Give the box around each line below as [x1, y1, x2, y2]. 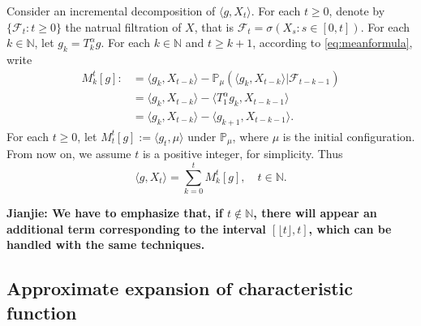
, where [232, 127, 268, 144]
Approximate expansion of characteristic [6, 276, 353, 301]
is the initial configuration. [282, 127, 415, 144]
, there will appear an [253, 204, 377, 221]
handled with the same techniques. [6, 236, 205, 253]
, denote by [329, 2, 385, 19]
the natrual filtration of [65, 18, 182, 35]
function [6, 299, 77, 324]
